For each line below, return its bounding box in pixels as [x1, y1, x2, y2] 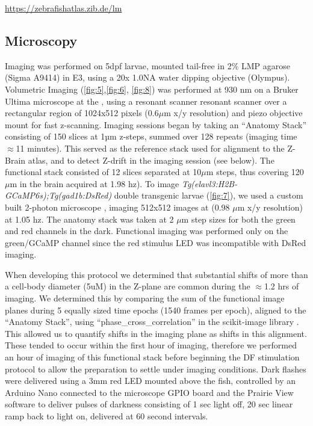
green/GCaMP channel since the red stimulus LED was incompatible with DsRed [5, 236, 306, 248]
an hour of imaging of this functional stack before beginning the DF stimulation [5, 351, 300, 363]
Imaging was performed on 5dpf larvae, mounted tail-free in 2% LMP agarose [5, 59, 291, 72]
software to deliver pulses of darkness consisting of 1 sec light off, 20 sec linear [5, 398, 293, 410]
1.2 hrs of [264, 280, 299, 292]
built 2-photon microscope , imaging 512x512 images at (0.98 [5, 200, 230, 213]
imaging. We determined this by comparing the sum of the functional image [5, 292, 285, 304]
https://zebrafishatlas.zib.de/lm [5, 2, 122, 14]
